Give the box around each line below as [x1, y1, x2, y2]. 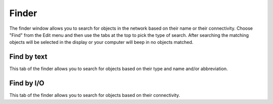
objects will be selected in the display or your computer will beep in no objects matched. [9, 39, 194, 45]
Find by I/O [9, 79, 45, 88]
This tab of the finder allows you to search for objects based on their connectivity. [9, 92, 180, 98]
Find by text [9, 53, 48, 61]
